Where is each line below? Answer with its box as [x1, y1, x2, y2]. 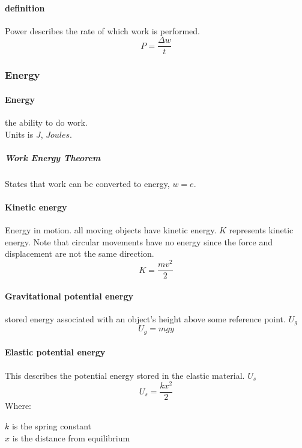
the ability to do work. [5, 116, 88, 129]
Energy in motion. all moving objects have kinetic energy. [5, 224, 217, 236]
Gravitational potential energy [5, 289, 133, 302]
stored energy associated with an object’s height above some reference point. [5, 312, 286, 325]
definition [5, 1, 45, 14]
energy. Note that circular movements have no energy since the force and [5, 235, 273, 248]
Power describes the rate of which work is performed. [5, 24, 200, 37]
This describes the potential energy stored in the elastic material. [5, 369, 245, 381]
